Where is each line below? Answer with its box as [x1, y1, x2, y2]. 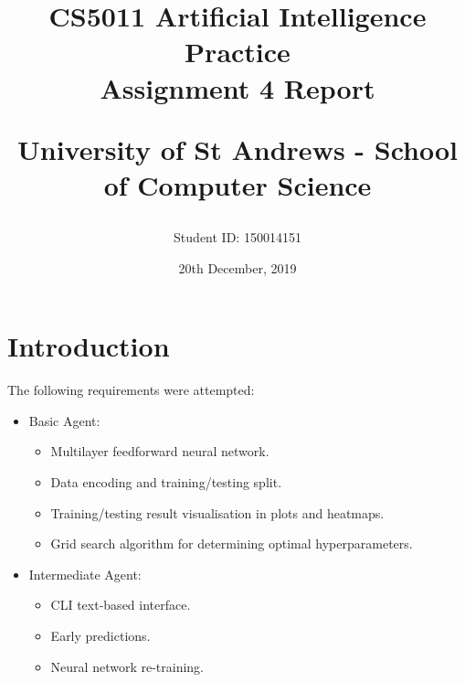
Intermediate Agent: [28, 564, 142, 583]
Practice [185, 33, 291, 70]
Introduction [7, 327, 170, 365]
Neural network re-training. [50, 656, 204, 676]
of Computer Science [103, 165, 372, 203]
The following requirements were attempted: [7, 380, 255, 400]
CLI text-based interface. [50, 595, 191, 614]
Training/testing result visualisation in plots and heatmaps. [50, 503, 385, 522]
